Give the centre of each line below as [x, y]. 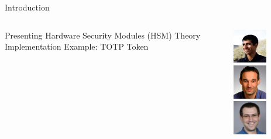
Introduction [27, 7]
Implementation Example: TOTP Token [77, 46]
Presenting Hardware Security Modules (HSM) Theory [103, 35]
